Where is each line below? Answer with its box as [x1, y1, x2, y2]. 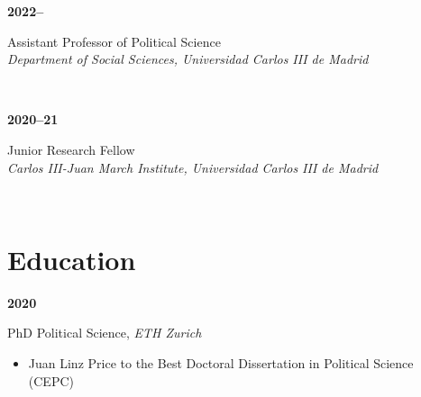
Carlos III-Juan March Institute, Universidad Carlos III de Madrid [7, 158, 379, 176]
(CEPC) [28, 371, 74, 390]
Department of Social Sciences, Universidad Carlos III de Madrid [7, 50, 369, 68]
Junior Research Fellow [7, 140, 135, 158]
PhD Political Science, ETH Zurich [7, 323, 202, 342]
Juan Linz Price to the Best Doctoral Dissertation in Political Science [28, 354, 414, 373]
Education [7, 240, 136, 277]
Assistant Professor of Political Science [7, 32, 221, 50]
